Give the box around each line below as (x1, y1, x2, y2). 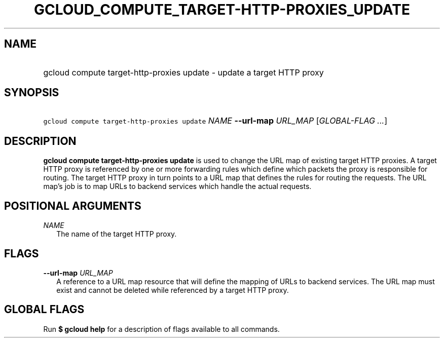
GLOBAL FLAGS (4, 303, 85, 316)
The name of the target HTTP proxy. (56, 230, 177, 239)
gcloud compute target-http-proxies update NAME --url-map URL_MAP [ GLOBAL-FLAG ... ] (43, 116, 387, 126)
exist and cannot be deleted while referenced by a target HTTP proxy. (56, 285, 289, 294)
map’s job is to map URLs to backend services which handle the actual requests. (43, 182, 312, 191)
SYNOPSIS (4, 86, 59, 99)
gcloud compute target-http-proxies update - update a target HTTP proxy (43, 67, 324, 78)
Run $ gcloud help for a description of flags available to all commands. (43, 324, 280, 333)
